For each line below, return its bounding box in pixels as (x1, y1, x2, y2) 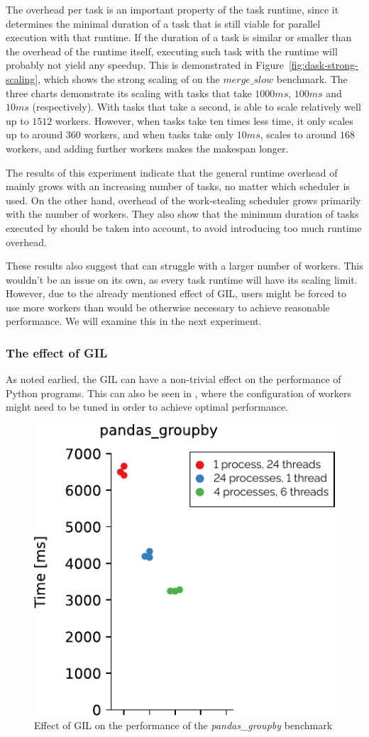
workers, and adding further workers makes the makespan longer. (6, 140, 289, 155)
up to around (6, 127, 63, 142)
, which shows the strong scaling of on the (38, 71, 220, 86)
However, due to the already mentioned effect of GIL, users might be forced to (6, 286, 347, 301)
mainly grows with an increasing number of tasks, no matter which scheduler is (6, 179, 350, 194)
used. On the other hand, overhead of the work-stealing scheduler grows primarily (6, 192, 361, 207)
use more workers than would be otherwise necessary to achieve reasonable (6, 299, 330, 314)
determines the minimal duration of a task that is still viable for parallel (6, 16, 321, 31)
